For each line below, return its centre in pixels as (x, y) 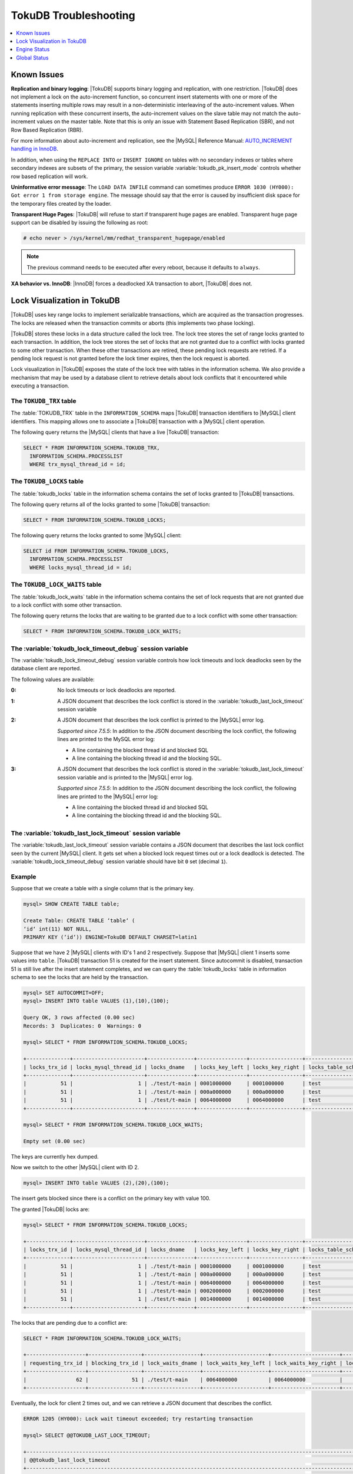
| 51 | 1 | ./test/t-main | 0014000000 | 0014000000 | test (172, 1299)
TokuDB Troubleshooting (73, 15)
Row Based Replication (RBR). (47, 130)
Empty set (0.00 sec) (54, 1141)
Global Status (32, 57)
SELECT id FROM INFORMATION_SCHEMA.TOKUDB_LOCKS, (96, 551)
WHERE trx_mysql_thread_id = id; (78, 464)
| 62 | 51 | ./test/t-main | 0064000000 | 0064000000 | (183, 1379)
